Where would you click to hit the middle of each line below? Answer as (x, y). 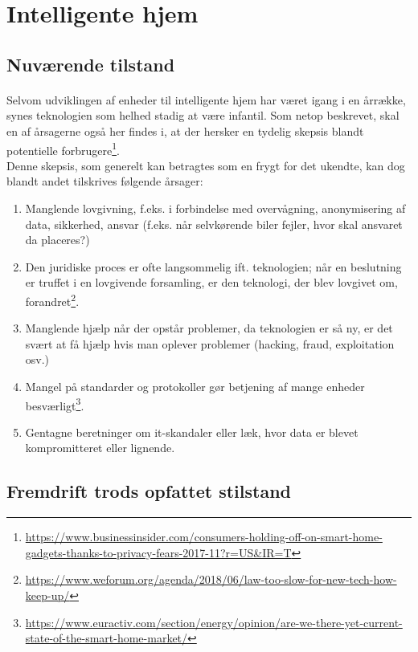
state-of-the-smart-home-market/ (107, 638)
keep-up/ (47, 595)
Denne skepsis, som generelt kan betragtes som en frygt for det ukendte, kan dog (206, 165)
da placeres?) (57, 240)
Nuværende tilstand (91, 64)
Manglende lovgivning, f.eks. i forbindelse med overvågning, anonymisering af (215, 208)
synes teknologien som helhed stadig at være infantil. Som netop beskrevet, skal (203, 115)
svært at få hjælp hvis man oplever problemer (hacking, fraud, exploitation (210, 343)
